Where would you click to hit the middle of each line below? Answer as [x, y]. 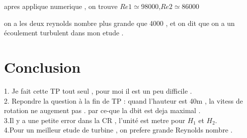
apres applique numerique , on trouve [61, 6]
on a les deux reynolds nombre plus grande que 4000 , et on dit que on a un [120, 23]
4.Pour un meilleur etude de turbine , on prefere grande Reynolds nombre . [118, 130]
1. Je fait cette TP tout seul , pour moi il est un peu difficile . [98, 90]
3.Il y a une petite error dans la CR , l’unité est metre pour [95, 120]
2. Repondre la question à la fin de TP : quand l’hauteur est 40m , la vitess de [123, 100]
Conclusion [42, 67]
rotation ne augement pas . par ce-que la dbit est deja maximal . [102, 110]
